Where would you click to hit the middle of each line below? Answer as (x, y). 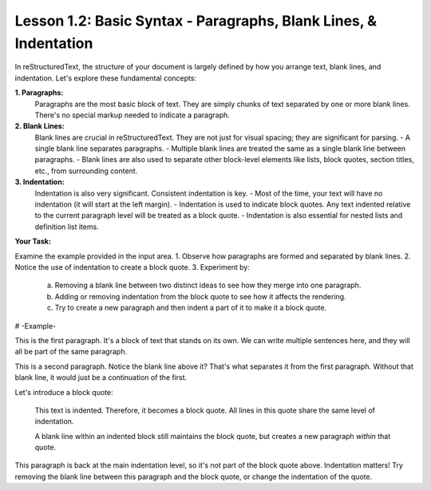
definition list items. (67, 227)
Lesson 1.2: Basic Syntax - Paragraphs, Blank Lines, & (196, 21)
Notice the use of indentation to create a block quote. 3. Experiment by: (132, 267)
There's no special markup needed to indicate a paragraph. (132, 115)
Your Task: (33, 241)
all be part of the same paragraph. (71, 352)
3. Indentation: (40, 182)
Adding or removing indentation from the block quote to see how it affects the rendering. (200, 296)
